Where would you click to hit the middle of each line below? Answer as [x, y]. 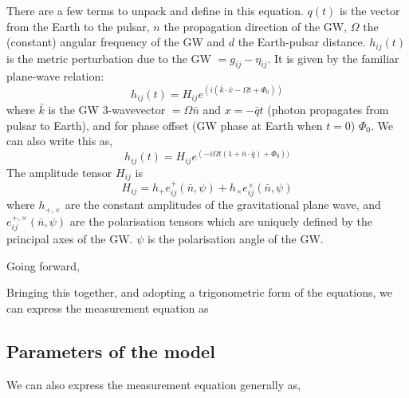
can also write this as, [60, 141]
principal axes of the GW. [70, 239]
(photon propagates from [328, 109]
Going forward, [43, 265]
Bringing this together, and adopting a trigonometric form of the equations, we [199, 292]
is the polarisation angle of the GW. [235, 239]
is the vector [370, 10]
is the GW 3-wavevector [107, 109]
